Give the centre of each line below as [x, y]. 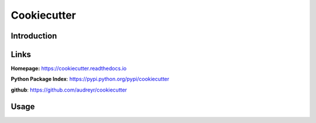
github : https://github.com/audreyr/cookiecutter [69, 90]
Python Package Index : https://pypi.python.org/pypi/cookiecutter [90, 79]
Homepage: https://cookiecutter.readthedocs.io [69, 68]
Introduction [34, 36]
